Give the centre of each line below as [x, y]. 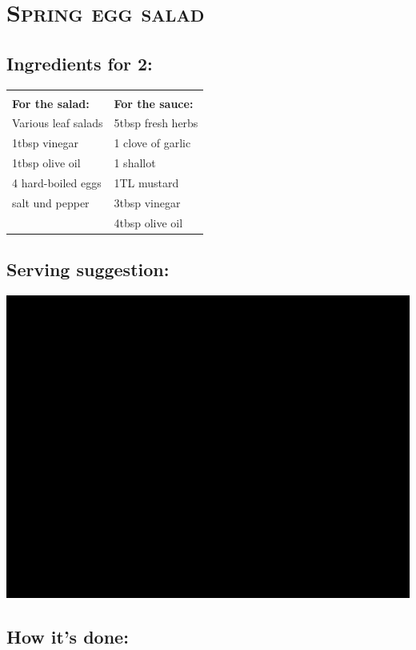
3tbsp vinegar [147, 202]
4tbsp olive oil [148, 222]
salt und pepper [51, 202]
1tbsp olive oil [46, 163]
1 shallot [135, 163]
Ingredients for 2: [80, 63]
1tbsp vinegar [45, 143]
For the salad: [51, 103]
